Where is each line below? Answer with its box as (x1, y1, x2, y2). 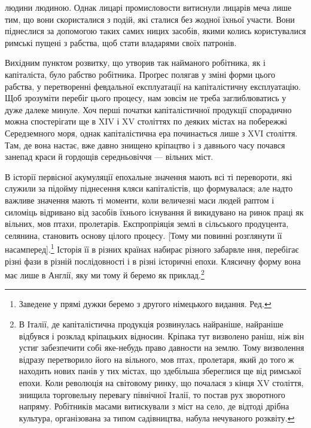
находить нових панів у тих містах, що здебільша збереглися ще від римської (19, 365, 301, 377)
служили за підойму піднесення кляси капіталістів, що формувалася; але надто (5, 182, 293, 195)
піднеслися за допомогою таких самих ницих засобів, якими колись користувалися (5, 25, 306, 37)
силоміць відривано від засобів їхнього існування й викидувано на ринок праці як (5, 205, 304, 218)
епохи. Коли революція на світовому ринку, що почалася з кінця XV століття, (19, 376, 304, 388)
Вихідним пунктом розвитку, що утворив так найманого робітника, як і (5, 56, 266, 69)
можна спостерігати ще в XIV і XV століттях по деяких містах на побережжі (5, 115, 288, 128)
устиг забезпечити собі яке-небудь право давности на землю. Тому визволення (19, 341, 304, 354)
